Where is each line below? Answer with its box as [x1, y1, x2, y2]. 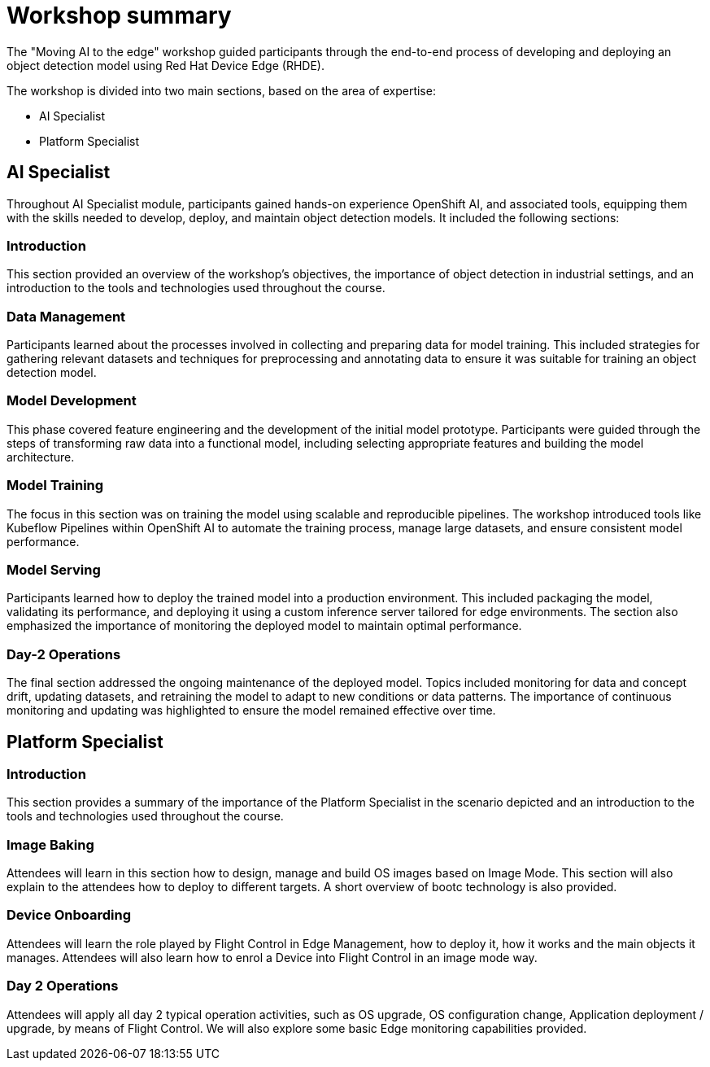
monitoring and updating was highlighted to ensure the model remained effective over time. [7, 703, 496, 718]
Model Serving [7, 561, 101, 578]
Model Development [7, 392, 137, 409]
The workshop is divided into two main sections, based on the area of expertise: [7, 83, 436, 98]
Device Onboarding [7, 907, 132, 924]
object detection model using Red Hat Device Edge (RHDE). [7, 58, 325, 72]
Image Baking [7, 836, 94, 853]
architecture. [7, 449, 75, 464]
